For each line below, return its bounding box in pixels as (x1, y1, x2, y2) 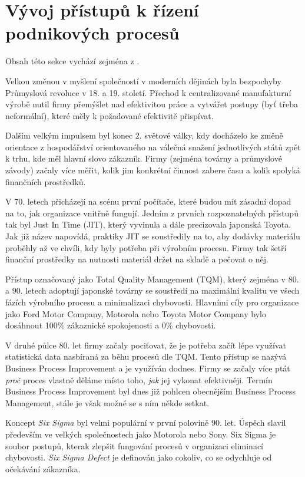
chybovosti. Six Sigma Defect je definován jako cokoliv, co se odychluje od (5, 451, 272, 463)
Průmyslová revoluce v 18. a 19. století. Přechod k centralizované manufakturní (5, 86, 291, 98)
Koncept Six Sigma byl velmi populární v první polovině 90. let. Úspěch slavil (5, 416, 286, 429)
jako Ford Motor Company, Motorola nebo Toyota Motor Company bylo (5, 307, 266, 320)
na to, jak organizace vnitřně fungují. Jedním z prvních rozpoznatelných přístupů (5, 206, 299, 219)
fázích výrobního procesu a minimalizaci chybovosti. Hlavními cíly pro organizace (5, 296, 299, 308)
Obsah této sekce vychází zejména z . (5, 55, 140, 67)
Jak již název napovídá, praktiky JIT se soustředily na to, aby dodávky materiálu (5, 230, 300, 242)
